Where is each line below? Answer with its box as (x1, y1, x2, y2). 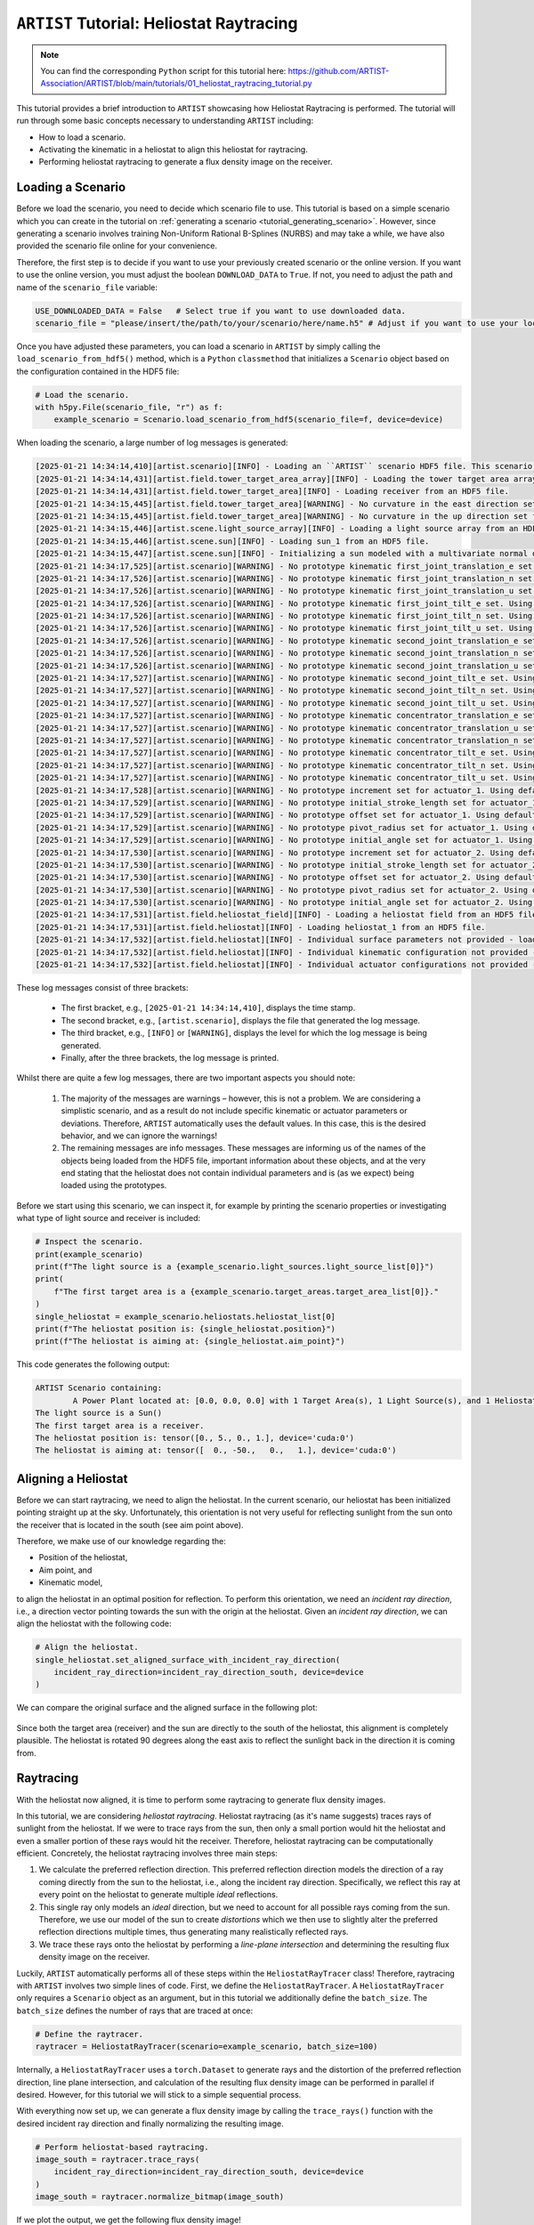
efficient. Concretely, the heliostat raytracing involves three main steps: (16, 1848, 278, 1859)
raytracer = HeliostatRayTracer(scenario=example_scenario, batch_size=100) (35, 2042, 378, 2051)
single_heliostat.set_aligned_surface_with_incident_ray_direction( (35, 1655, 341, 1664)
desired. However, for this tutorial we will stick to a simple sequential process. (16, 2089, 302, 2100)
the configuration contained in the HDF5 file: (16, 366, 180, 376)
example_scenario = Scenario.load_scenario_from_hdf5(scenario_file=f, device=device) (53, 415, 444, 425)
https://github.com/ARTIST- (287, 65, 390, 76)
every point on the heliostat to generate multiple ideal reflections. (38, 1889, 279, 1900)
